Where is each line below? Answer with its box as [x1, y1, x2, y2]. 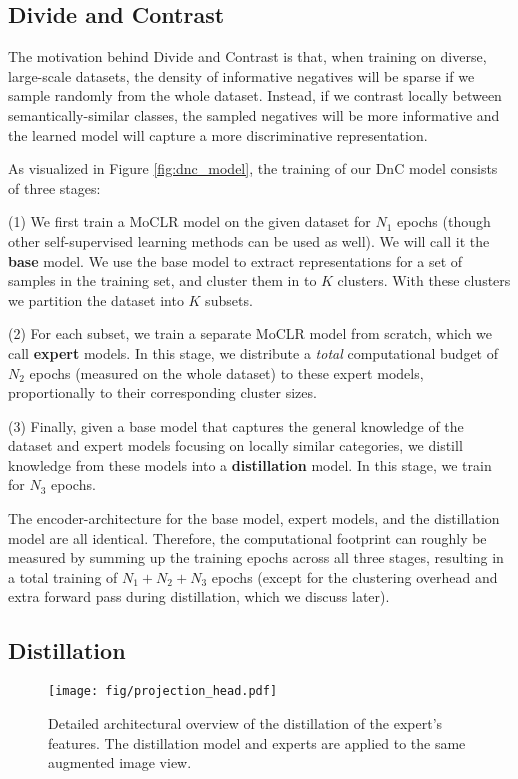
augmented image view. [48, 752, 192, 773]
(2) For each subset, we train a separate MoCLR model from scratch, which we [8, 323, 493, 344]
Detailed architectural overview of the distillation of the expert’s [48, 712, 443, 733]
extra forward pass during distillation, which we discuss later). [8, 586, 390, 607]
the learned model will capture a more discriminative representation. [8, 124, 428, 145]
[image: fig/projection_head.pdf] [48, 684, 278, 699]
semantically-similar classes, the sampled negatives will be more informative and [8, 104, 500, 125]
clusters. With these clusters [337, 270, 511, 291]
